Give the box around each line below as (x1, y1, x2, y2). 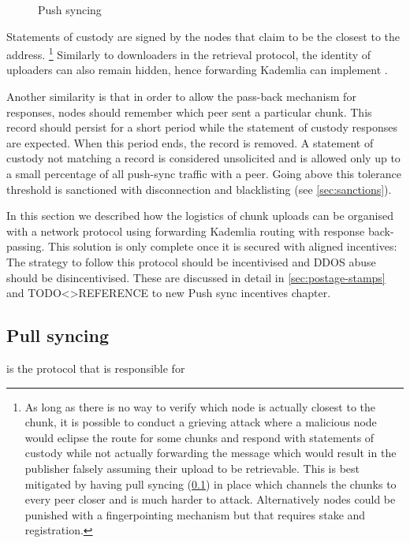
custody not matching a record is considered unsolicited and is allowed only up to (6, 150, 401, 166)
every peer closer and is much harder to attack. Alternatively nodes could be (24, 491, 396, 508)
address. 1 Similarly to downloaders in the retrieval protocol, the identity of (6, 44, 371, 62)
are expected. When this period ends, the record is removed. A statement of (6, 134, 374, 151)
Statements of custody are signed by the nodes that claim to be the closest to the (6, 28, 401, 44)
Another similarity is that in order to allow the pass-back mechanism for (6, 88, 356, 105)
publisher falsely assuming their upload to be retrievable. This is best (24, 459, 360, 476)
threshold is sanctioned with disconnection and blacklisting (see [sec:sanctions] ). (6, 180, 392, 197)
